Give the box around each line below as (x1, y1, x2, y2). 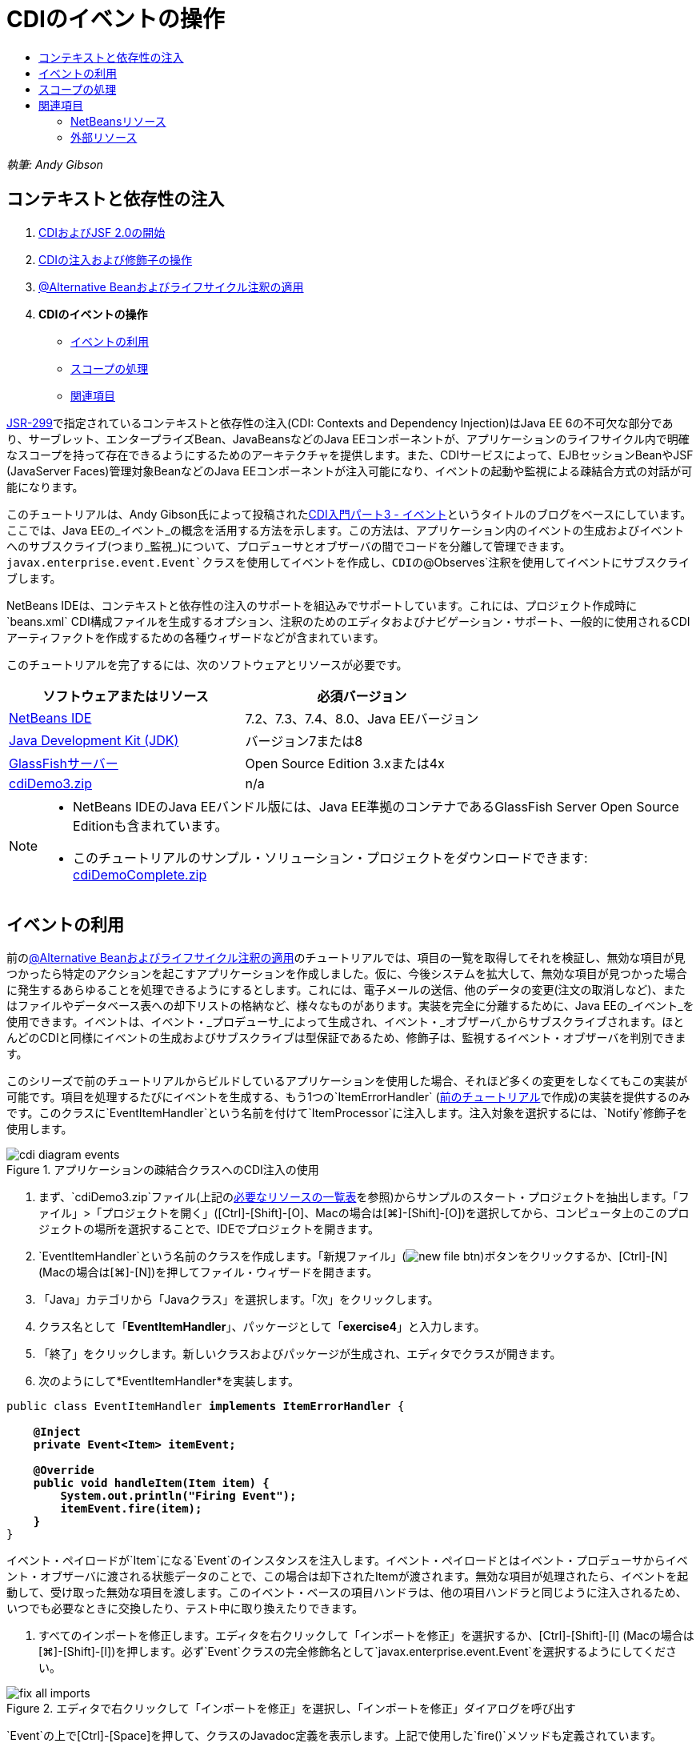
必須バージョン (317, 687, 407, 704)
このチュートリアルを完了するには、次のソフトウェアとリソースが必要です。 (6, 657, 408, 671)
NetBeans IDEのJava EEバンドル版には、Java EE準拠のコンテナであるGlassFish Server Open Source (73, 798, 679, 815)
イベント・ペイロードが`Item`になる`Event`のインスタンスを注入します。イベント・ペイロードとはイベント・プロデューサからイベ (6, 1553, 688, 1568)
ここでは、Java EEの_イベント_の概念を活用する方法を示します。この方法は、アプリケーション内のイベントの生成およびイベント (6, 523, 685, 537)
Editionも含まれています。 (73, 817, 228, 834)
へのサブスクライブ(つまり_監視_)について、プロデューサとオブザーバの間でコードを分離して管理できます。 (6, 539, 571, 553)
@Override (33, 1464, 94, 1477)
